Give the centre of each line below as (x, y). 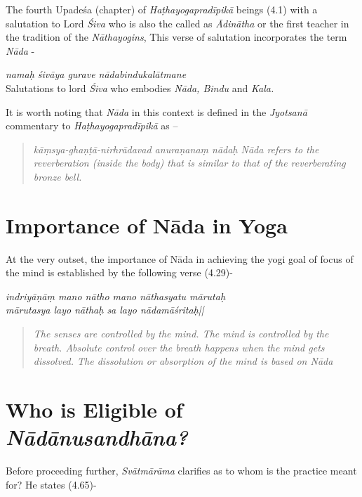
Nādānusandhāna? (97, 437)
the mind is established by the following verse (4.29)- (119, 272)
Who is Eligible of (94, 409)
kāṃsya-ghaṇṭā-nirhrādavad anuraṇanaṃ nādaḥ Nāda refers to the (176, 149)
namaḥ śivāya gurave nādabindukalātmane (96, 74)
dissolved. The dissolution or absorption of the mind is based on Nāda (183, 361)
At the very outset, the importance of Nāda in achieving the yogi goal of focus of (180, 258)
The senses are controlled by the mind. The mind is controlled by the (181, 334)
